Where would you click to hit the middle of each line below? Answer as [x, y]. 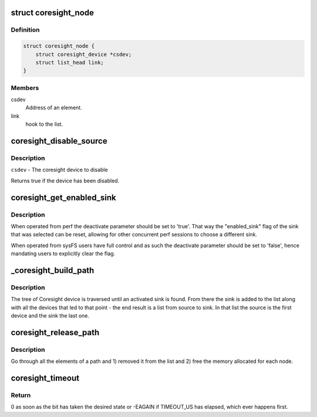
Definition [25, 30]
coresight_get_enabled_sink [64, 197]
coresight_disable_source [59, 141]
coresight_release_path [55, 332]
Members [25, 88]
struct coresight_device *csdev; [84, 54]
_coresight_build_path [53, 270]
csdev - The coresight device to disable [59, 170]
